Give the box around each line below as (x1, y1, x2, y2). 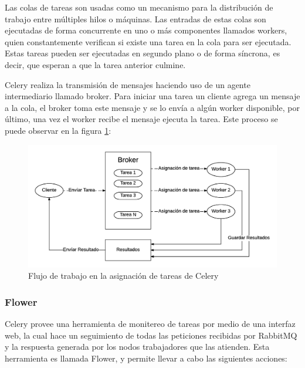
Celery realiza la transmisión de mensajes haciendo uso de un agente (5, 78, 250, 90)
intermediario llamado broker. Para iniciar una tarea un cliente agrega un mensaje (5, 90, 300, 102)
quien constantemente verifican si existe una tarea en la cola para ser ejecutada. (5, 35, 292, 48)
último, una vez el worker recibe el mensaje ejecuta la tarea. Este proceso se (5, 113, 278, 125)
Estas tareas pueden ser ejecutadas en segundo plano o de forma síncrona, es (5, 47, 280, 59)
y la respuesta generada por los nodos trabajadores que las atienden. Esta (5, 340, 270, 353)
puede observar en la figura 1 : (5, 124, 111, 136)
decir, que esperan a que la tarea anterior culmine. (5, 58, 186, 70)
